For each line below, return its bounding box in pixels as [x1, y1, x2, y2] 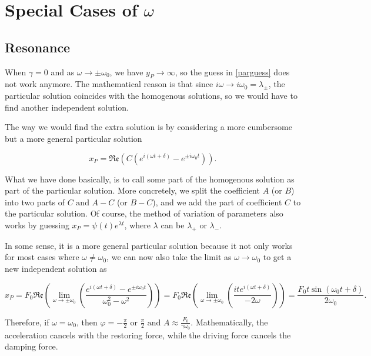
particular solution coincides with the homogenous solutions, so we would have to [5, 89, 298, 102]
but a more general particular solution [5, 132, 142, 144]
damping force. [5, 340, 58, 352]
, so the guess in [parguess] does [175, 65, 290, 78]
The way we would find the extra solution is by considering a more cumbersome [5, 121, 292, 133]
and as [51, 65, 75, 78]
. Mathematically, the [190, 315, 268, 328]
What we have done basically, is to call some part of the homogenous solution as [5, 172, 295, 185]
